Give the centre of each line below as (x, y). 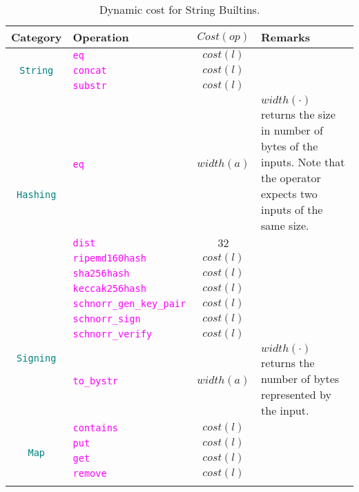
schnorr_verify (113, 334)
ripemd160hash (109, 258)
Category (37, 37)
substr (90, 86)
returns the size (298, 114)
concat (90, 70)
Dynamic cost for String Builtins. (179, 9)
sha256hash (101, 273)
